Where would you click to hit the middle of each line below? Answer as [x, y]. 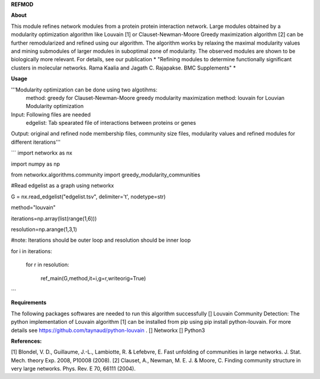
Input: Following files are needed [51, 114]
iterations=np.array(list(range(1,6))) [54, 218]
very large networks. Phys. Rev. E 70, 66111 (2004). [73, 369]
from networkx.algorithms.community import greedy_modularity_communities [106, 175]
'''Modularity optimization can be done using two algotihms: [84, 90]
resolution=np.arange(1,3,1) [44, 229]
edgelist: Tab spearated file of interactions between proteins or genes [111, 123]
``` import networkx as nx [41, 153]
